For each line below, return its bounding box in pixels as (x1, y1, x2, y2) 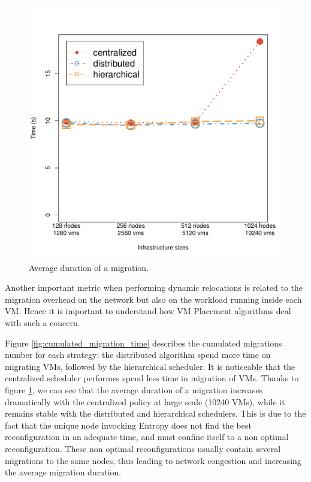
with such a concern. (5, 316, 80, 329)
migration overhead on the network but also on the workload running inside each (5, 293, 302, 305)
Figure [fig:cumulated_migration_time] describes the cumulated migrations (5, 336, 282, 349)
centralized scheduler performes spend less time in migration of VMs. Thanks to (5, 372, 299, 384)
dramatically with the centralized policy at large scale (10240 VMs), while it (5, 395, 285, 408)
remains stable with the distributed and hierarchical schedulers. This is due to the (5, 407, 306, 420)
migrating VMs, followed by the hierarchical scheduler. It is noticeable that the (5, 360, 295, 372)
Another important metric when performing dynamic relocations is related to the (5, 281, 303, 294)
